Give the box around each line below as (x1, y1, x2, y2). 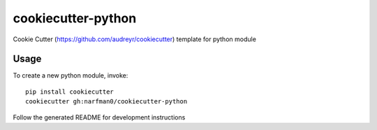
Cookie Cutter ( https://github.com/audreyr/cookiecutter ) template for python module (13, 35, 256, 43)
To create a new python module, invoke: (13, 71, 128, 80)
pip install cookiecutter (25, 87, 114, 96)
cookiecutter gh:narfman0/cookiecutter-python (25, 98, 188, 106)
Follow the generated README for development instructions (13, 113, 186, 122)
